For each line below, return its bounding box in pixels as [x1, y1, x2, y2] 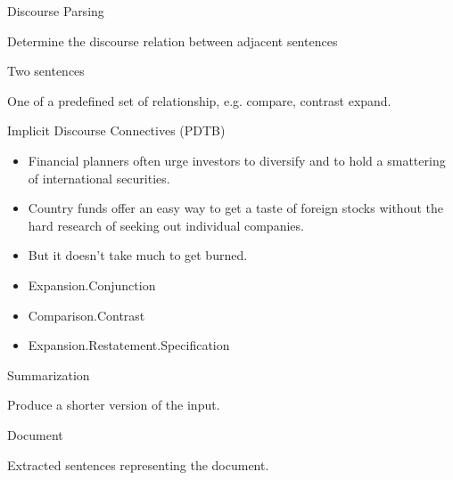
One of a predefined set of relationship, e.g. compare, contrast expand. [7, 91, 391, 110]
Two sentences [7, 61, 85, 80]
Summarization [7, 365, 90, 384]
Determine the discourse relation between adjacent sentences [7, 31, 338, 50]
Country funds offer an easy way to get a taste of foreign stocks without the [28, 199, 443, 217]
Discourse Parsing [7, 2, 104, 20]
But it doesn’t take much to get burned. [28, 246, 248, 264]
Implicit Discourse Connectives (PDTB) [7, 121, 226, 140]
